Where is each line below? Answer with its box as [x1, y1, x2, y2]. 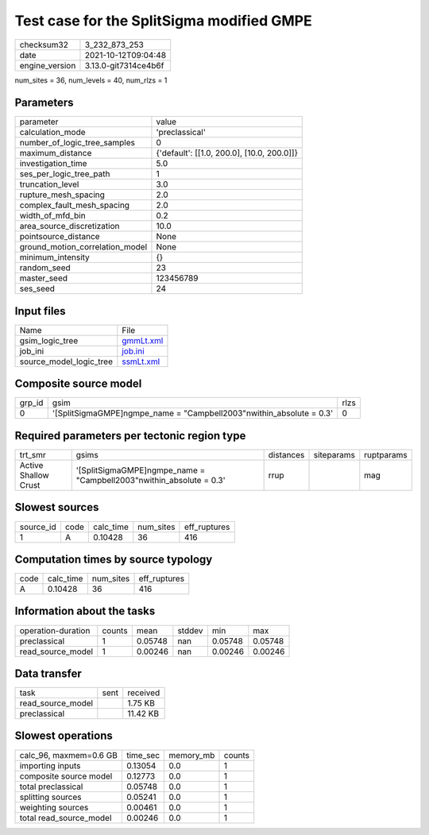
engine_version [19, 60, 76, 71]
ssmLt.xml [122, 356, 160, 367]
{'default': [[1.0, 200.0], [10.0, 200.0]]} [156, 148, 298, 159]
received [127, 687, 160, 698]
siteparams [313, 450, 355, 460]
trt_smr [19, 450, 47, 460]
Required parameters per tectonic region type [14, 429, 246, 443]
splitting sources [19, 791, 83, 802]
